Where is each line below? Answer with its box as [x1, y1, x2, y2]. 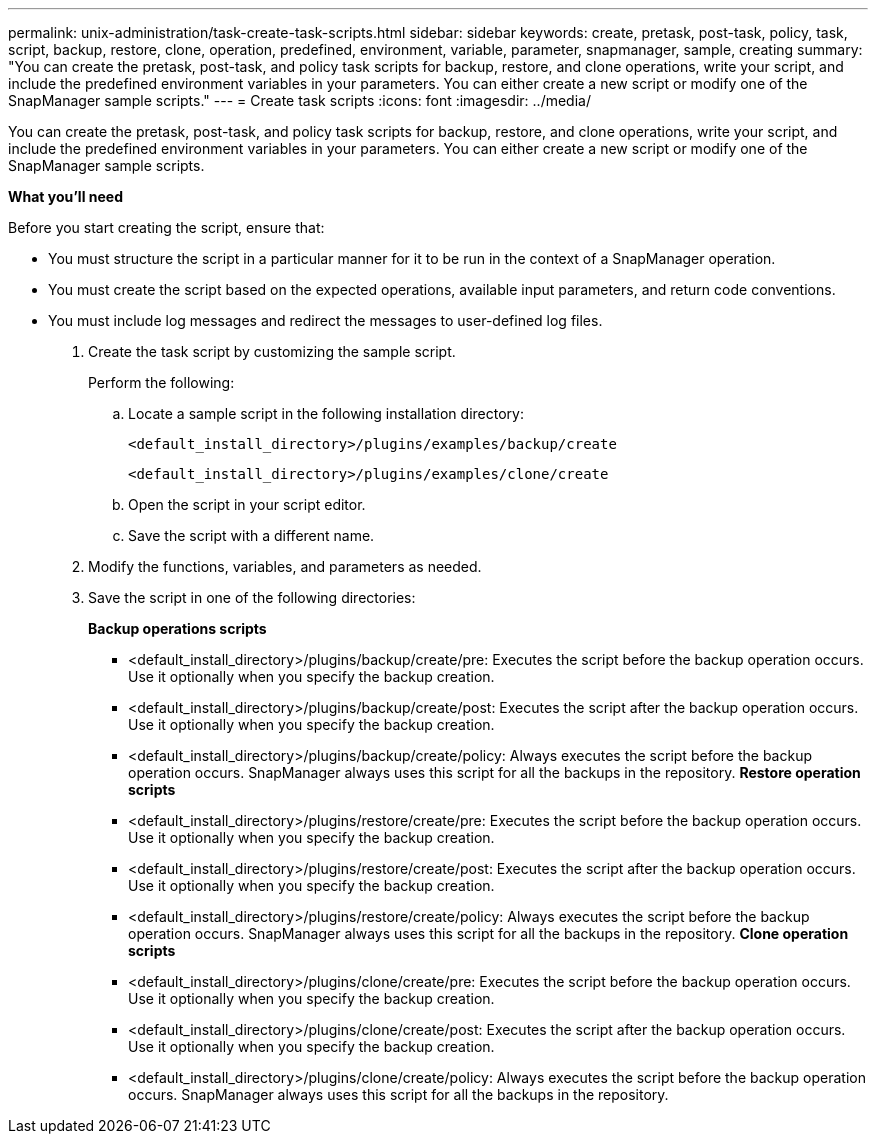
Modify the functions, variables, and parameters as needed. [88, 558, 482, 575]
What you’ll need [8, 188, 123, 205]
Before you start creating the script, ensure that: [8, 219, 325, 236]
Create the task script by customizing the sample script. [88, 343, 456, 360]
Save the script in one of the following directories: [88, 589, 416, 606]
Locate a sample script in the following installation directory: [128, 405, 524, 422]
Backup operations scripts [88, 620, 267, 637]
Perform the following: [88, 374, 235, 391]
